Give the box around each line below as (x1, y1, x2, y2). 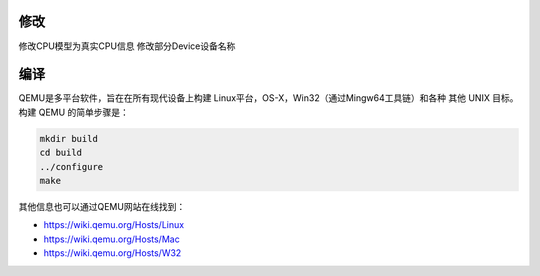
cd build (39, 147, 83, 159)
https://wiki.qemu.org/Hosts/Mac (43, 233, 180, 245)
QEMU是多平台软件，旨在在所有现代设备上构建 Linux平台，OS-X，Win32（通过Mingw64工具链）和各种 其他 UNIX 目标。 (18, 92, 519, 104)
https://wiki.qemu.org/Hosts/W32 (43, 247, 182, 259)
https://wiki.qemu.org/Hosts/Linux (43, 219, 185, 231)
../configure (39, 161, 104, 172)
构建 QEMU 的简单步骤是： (18, 106, 130, 118)
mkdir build (39, 133, 99, 144)
